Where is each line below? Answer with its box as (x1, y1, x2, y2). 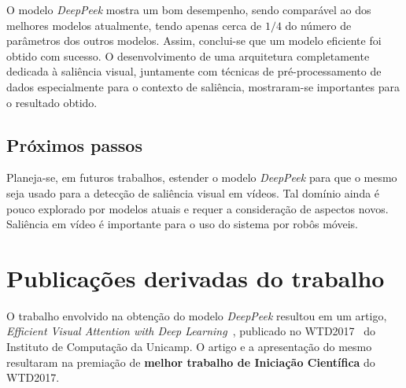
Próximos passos (6, 132, 142, 157)
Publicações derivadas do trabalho (6, 261, 385, 294)
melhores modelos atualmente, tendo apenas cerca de (6, 17, 262, 33)
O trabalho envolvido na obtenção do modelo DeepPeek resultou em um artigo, (6, 307, 387, 323)
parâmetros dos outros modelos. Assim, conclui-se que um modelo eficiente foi (6, 32, 382, 49)
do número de (285, 17, 352, 33)
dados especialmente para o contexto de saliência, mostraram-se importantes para (6, 78, 400, 94)
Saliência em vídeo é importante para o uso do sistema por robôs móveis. (6, 216, 358, 232)
